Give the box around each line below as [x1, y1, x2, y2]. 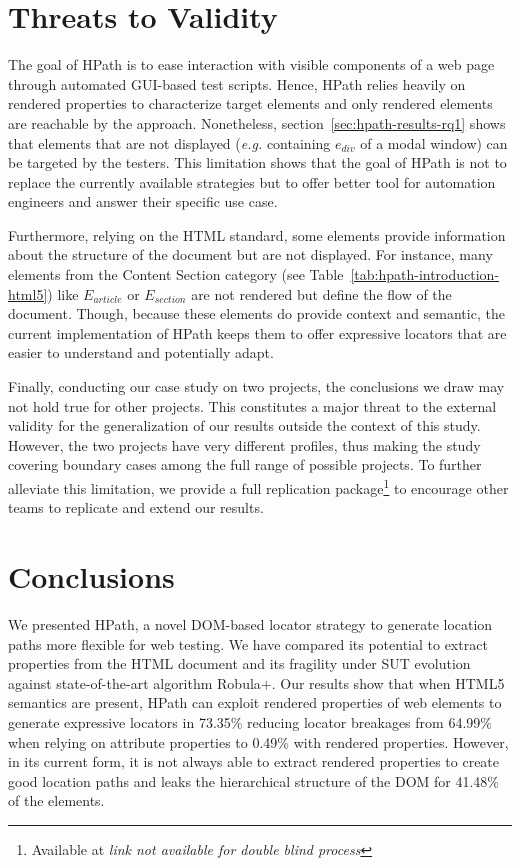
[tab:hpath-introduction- [350, 264, 500, 285]
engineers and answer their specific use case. [8, 191, 278, 212]
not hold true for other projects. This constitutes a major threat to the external [8, 395, 497, 416]
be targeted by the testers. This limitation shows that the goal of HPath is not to [8, 152, 507, 173]
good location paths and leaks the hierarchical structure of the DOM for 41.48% [8, 770, 500, 791]
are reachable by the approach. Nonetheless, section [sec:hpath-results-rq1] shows [8, 112, 506, 133]
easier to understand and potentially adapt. [8, 342, 274, 363]
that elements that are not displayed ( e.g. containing [8, 132, 331, 153]
